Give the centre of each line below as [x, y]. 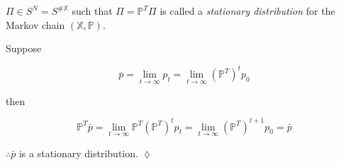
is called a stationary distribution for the [247, 11]
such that [92, 11]
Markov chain [35, 24]
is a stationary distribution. [78, 153]
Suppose [24, 48]
